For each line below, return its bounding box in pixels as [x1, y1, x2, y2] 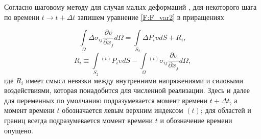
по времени [4, 11, 40, 22]
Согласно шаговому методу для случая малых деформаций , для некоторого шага [4, 2, 257, 12]
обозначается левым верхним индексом [62, 105, 183, 115]
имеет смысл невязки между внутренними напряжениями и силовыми [26, 75, 243, 85]
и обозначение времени [160, 114, 232, 125]
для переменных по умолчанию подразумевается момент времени [4, 95, 208, 105]
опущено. [4, 125, 33, 135]
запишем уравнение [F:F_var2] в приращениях [78, 11, 224, 22]
